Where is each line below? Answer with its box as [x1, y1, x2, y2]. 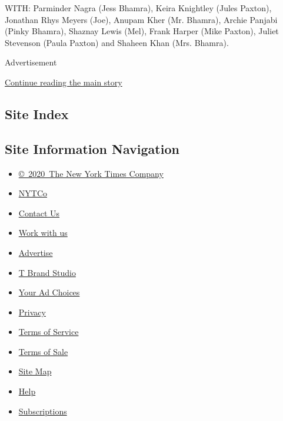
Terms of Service [18, 325, 79, 338]
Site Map [18, 365, 52, 377]
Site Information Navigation [5, 139, 179, 157]
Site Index [5, 104, 69, 123]
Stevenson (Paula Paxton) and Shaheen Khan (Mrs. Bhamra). [5, 36, 229, 48]
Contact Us [18, 206, 60, 219]
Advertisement [5, 56, 57, 68]
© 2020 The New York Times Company [18, 167, 164, 179]
